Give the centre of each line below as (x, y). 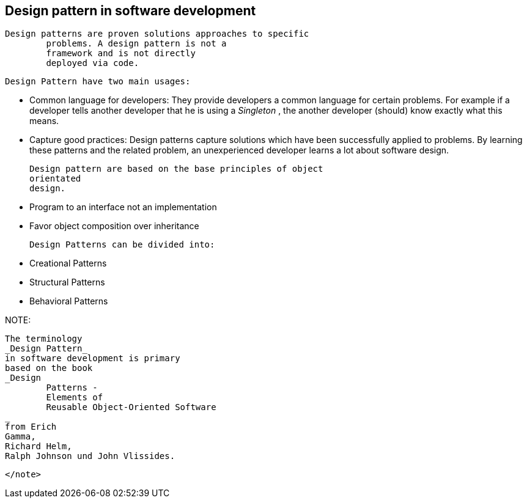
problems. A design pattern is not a (136, 44)
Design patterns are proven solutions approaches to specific (157, 34)
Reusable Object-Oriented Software (131, 407)
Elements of (75, 398)
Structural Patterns (67, 282)
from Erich (31, 427)
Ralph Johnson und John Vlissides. (90, 456)
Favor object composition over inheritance (114, 226)
